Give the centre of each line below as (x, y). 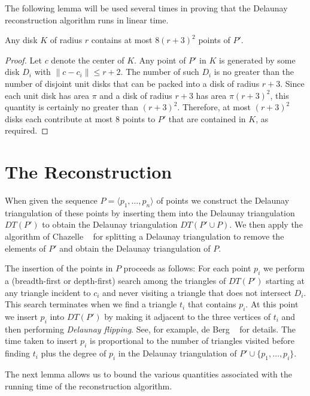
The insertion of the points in (59, 268)
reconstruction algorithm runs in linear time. (87, 19)
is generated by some (257, 60)
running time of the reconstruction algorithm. (89, 386)
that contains (212, 304)
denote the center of (88, 60)
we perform (284, 268)
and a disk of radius (136, 95)
